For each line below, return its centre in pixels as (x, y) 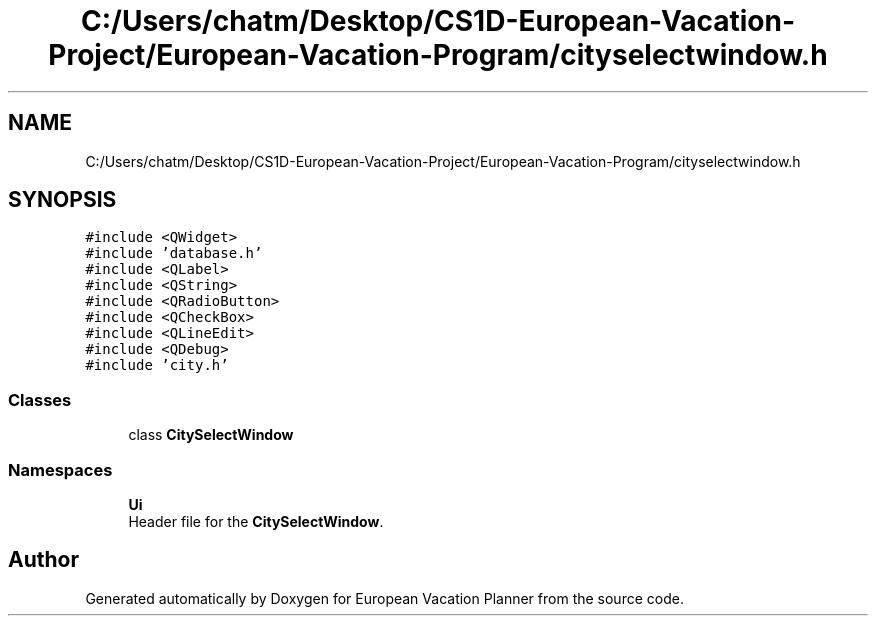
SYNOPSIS (62, 200)
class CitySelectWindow (211, 435)
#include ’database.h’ (174, 253)
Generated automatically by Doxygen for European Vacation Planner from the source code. (384, 598)
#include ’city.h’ (157, 365)
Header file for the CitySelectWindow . (256, 521)
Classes (40, 399)
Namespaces (60, 469)
